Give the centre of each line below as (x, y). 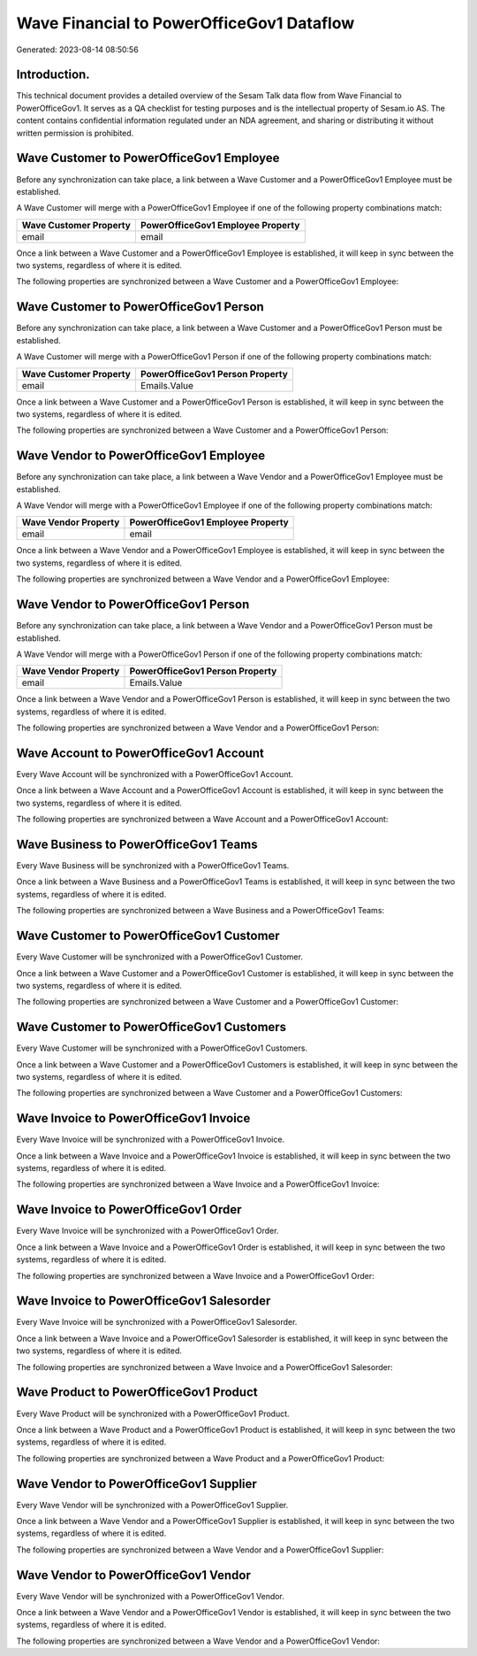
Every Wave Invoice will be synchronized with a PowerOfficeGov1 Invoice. (151, 1140)
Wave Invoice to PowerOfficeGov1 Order (129, 1209)
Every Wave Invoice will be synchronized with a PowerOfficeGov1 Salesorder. (157, 1322)
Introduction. (53, 75)
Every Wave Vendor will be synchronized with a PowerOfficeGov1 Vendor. (150, 1596)
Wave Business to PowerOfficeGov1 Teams (137, 844)
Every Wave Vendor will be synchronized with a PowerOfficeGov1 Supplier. (152, 1505)
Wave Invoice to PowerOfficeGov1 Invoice (133, 1118)
